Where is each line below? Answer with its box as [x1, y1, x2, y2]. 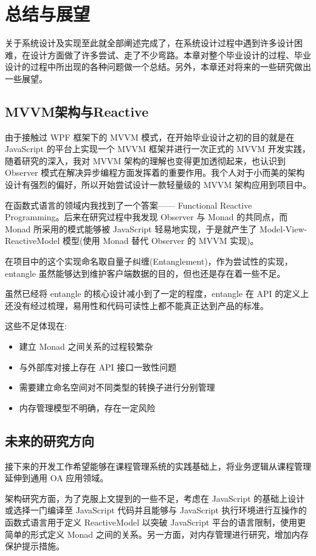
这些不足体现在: [5, 319, 67, 332]
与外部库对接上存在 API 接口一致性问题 [19, 360, 177, 373]
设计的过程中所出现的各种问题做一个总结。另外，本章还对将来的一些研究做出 [5, 60, 311, 73]
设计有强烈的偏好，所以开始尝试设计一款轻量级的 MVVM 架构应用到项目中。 [5, 178, 311, 191]
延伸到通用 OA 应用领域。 [5, 471, 109, 484]
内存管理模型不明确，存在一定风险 [19, 401, 156, 414]
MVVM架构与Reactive [5, 102, 149, 120]
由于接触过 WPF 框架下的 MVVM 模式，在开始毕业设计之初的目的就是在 [5, 130, 295, 143]
